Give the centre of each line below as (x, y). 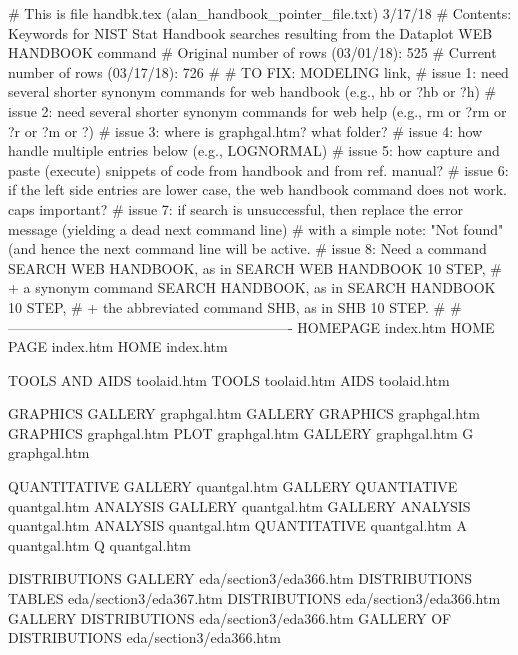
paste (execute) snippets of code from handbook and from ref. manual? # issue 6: (258, 169)
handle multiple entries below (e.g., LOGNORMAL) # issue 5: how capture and (254, 150)
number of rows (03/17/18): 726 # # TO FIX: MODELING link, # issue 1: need (258, 71)
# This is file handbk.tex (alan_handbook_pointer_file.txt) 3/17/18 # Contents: (260, 13)
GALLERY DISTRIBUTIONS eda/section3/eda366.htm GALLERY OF (230, 617)
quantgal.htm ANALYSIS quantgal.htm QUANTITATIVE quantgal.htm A (237, 525)
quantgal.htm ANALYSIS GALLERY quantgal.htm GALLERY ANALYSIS (239, 505)
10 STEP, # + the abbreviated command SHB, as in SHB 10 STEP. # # (235, 306)
